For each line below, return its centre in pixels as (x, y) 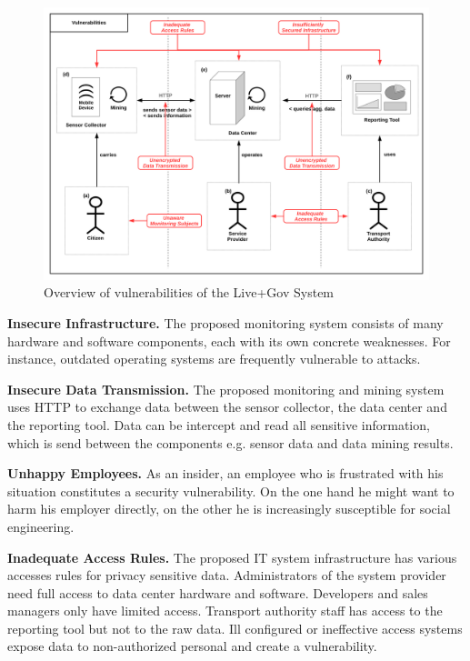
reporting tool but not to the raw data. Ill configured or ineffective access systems (235, 628)
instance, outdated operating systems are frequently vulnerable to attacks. (214, 359)
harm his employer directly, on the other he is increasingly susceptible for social (229, 509)
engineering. (41, 526)
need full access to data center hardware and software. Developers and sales (218, 592)
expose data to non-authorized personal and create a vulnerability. (192, 646)
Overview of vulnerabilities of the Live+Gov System (189, 292)
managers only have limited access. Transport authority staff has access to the (225, 611)
